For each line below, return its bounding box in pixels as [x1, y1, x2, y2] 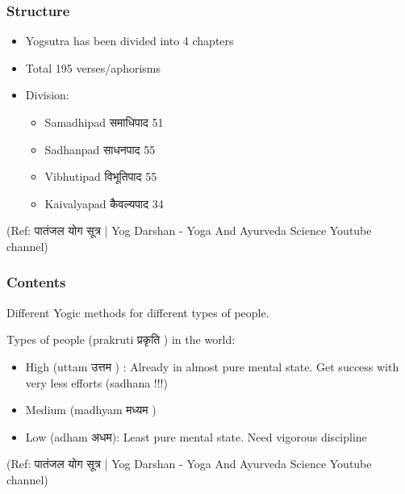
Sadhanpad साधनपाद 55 [44, 140, 156, 157]
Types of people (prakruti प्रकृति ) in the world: [6, 331, 236, 348]
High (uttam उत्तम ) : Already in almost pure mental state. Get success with [25, 358, 399, 375]
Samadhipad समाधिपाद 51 [44, 114, 164, 130]
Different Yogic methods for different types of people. [6, 304, 269, 320]
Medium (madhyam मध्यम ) [25, 401, 157, 418]
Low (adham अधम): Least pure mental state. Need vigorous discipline [25, 428, 367, 445]
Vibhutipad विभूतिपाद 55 [44, 168, 157, 185]
